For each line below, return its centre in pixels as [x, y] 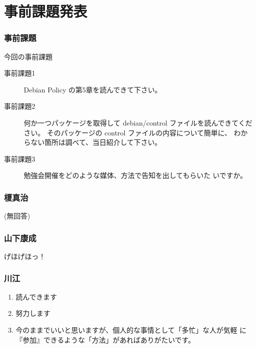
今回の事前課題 [28, 56]
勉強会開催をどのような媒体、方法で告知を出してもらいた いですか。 [135, 175]
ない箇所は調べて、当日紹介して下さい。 [96, 142]
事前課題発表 [46, 11]
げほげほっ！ [25, 256]
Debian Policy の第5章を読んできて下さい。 [93, 89]
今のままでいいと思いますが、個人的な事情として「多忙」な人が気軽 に [131, 329]
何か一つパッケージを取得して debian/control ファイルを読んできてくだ [138, 122]
